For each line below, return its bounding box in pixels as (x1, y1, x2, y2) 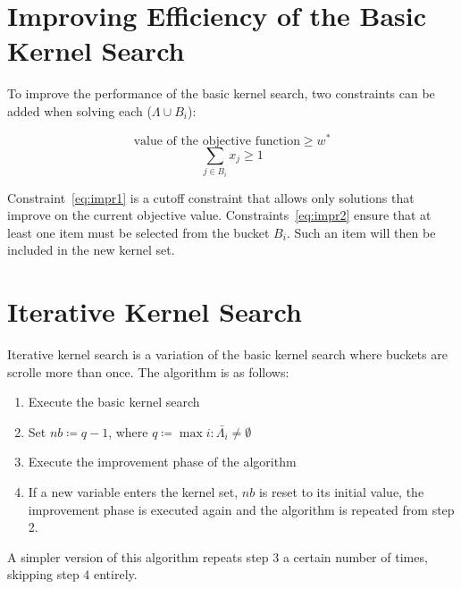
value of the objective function (133, 134, 300, 147)
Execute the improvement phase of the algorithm (28, 452, 297, 471)
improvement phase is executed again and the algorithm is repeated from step (28, 500, 455, 518)
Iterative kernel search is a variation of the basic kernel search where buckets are (7, 345, 448, 364)
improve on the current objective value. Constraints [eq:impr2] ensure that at (7, 206, 432, 224)
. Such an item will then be (286, 223, 436, 241)
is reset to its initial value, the (258, 483, 424, 501)
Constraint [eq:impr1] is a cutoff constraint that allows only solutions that (7, 188, 415, 206)
